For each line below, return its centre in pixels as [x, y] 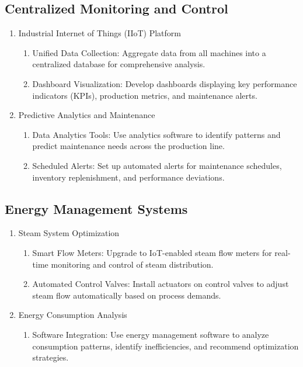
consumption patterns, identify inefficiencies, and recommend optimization [166, 346]
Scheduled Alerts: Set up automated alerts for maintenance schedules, [157, 165]
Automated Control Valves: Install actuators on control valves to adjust [161, 284]
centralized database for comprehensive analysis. [119, 64]
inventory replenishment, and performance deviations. [128, 177]
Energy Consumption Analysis [73, 315]
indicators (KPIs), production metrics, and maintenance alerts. [145, 95]
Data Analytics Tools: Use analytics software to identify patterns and [156, 134]
